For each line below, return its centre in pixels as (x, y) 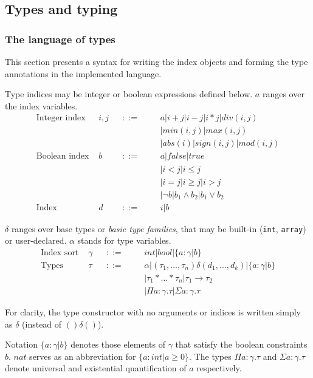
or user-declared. (36, 240)
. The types (210, 356)
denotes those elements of (118, 344)
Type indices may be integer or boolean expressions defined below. (129, 94)
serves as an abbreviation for (83, 356)
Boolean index (63, 156)
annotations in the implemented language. (83, 73)
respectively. (219, 368)
